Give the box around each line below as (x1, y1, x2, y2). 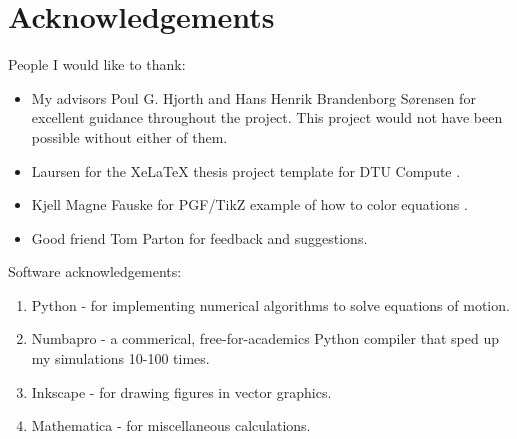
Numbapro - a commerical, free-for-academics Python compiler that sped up (31, 328, 499, 349)
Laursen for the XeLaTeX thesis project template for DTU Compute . (31, 160, 461, 181)
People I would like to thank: (8, 54, 186, 75)
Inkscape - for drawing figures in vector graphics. (31, 381, 332, 402)
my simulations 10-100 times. (31, 348, 210, 369)
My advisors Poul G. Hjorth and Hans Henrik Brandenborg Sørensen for (31, 87, 476, 108)
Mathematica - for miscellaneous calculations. (31, 415, 311, 436)
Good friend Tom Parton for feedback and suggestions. (31, 227, 368, 248)
